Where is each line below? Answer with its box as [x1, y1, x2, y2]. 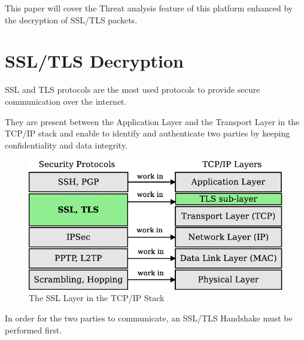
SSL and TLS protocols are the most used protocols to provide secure [5, 83, 260, 96]
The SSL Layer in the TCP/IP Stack [29, 292, 165, 304]
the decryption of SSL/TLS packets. [5, 13, 138, 26]
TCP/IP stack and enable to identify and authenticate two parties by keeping [5, 127, 290, 139]
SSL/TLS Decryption [5, 48, 184, 73]
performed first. [5, 323, 62, 336]
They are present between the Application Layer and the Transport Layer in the [5, 115, 300, 127]
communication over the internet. [5, 95, 127, 107]
